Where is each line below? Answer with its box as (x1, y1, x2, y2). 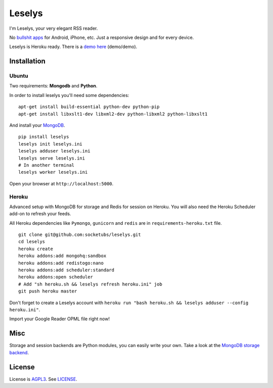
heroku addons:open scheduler (18, 274, 94, 280)
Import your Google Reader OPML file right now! (9, 316, 110, 322)
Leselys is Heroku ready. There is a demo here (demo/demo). (9, 43, 138, 50)
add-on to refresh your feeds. (9, 211, 71, 217)
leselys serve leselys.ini (18, 155, 85, 161)
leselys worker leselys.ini (18, 169, 88, 175)
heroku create (18, 246, 53, 252)
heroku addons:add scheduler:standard (18, 267, 115, 273)
